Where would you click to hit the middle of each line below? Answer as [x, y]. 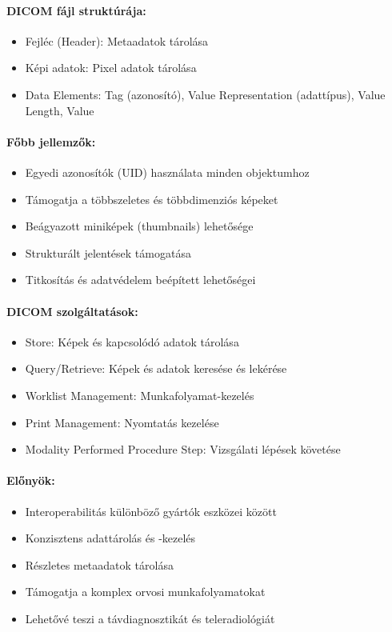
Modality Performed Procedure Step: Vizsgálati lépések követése [183, 449]
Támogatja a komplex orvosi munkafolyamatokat [145, 592]
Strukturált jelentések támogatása [108, 252]
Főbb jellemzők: [51, 141]
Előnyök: [31, 480]
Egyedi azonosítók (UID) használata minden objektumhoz [167, 172]
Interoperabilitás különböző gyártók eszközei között [151, 511]
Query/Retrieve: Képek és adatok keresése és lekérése [156, 368]
